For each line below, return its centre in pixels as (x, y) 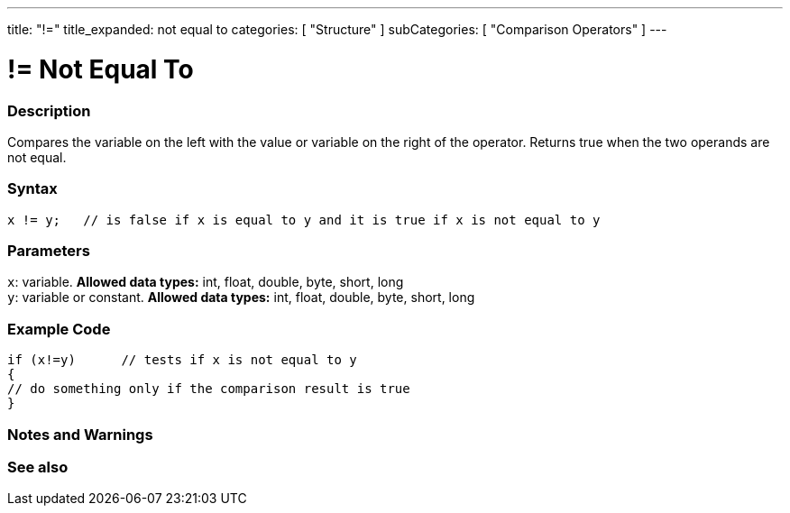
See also (38, 467)
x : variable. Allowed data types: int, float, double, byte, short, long (206, 282)
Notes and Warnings (80, 434)
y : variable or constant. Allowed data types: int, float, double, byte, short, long (241, 298)
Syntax (32, 189)
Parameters (49, 251)
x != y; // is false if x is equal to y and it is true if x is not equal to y (304, 220)
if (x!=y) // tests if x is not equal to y (182, 360)
